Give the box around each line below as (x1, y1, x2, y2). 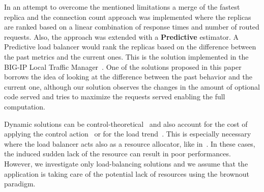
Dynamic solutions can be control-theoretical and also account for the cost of (4, 118, 248, 129)
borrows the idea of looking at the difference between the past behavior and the (4, 71, 252, 82)
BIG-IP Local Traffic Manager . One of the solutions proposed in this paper (4, 61, 242, 72)
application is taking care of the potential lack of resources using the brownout (4, 168, 249, 179)
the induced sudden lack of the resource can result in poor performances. (4, 148, 231, 159)
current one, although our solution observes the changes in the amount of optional (4, 81, 260, 92)
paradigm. (4, 178, 36, 189)
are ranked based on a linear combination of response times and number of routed (4, 21, 259, 32)
